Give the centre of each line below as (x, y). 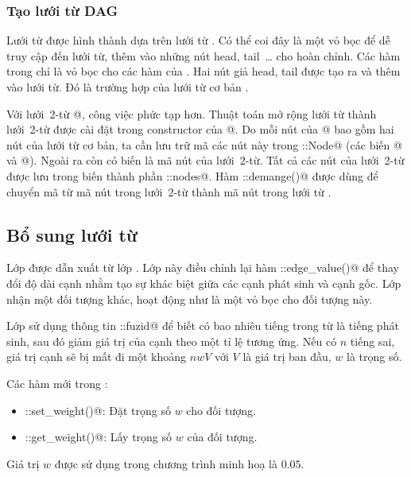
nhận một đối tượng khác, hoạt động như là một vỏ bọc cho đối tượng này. (190, 299)
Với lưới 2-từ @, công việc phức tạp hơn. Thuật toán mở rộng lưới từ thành (192, 113)
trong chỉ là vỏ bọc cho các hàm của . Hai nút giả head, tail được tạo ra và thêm (204, 71)
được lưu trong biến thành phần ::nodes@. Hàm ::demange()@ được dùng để (192, 175)
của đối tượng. (222, 437)
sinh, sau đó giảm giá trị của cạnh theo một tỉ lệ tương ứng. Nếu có (172, 341)
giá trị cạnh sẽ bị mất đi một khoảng (97, 357)
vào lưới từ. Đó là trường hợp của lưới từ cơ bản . (128, 87)
